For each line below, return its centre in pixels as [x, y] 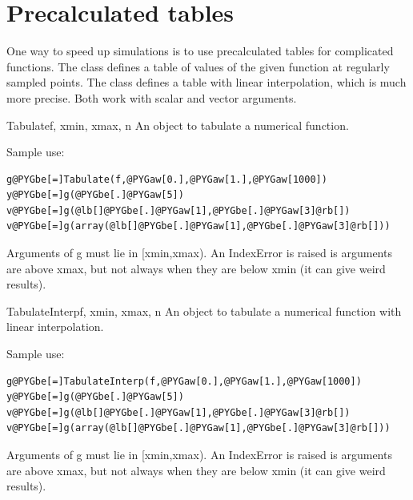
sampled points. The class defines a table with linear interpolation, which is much [206, 82]
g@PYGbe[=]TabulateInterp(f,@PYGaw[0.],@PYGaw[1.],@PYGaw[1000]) [184, 381]
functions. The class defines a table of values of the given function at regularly [198, 66]
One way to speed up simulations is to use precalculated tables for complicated [200, 51]
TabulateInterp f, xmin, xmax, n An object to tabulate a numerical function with [204, 310]
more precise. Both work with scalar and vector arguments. [152, 97]
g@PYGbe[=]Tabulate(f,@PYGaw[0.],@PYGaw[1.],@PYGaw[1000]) [167, 179]
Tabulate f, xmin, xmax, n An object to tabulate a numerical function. [178, 125]
